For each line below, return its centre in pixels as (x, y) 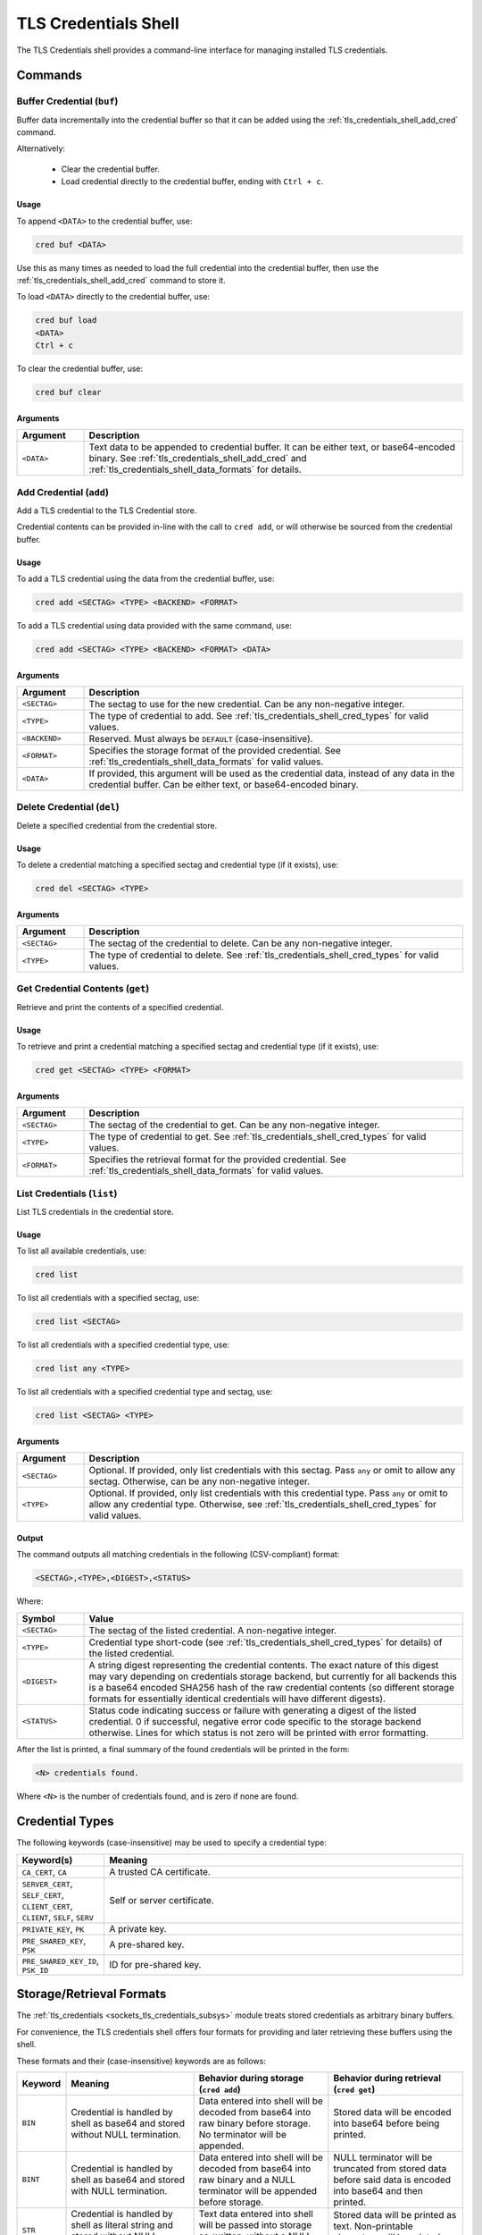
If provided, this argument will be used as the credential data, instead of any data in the (272, 773)
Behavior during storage (251, 2078)
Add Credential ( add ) (62, 492)
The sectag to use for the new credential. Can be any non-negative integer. (247, 704)
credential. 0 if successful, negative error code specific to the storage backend (255, 1721)
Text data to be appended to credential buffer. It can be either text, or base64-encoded (272, 447)
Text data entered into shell (256, 2214)
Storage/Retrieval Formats (91, 1994)
